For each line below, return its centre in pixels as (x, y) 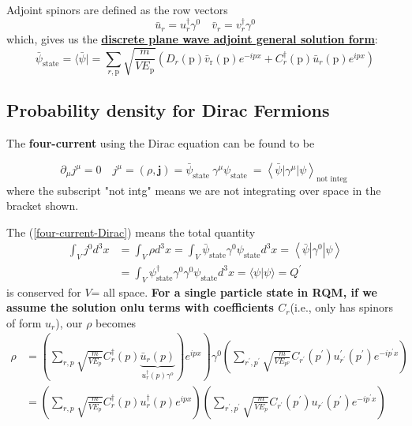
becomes (116, 322)
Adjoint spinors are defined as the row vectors (117, 9)
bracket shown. (43, 206)
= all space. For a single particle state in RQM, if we (234, 291)
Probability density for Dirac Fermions (168, 110)
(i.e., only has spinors (342, 307)
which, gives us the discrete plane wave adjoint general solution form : (192, 39)
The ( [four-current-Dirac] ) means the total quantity (131, 232)
